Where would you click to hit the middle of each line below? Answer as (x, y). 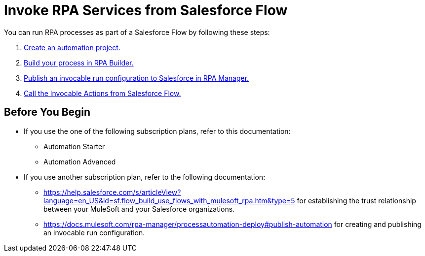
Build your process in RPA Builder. (79, 63)
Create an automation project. (72, 47)
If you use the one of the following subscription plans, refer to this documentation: (157, 131)
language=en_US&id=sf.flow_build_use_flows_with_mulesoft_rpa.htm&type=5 (169, 200)
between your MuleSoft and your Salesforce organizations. (139, 209)
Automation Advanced (80, 161)
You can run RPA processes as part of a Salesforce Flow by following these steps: (137, 32)
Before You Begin (47, 112)
